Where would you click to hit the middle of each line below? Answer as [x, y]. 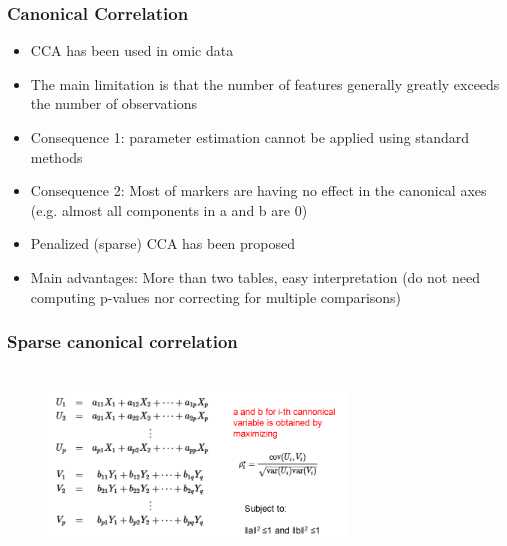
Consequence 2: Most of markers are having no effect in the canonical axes [258, 190]
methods [56, 156]
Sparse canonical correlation [122, 341]
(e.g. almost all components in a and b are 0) [169, 209]
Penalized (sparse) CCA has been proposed [163, 243]
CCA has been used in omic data [132, 50]
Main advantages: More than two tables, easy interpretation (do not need [255, 276]
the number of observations [114, 103]
